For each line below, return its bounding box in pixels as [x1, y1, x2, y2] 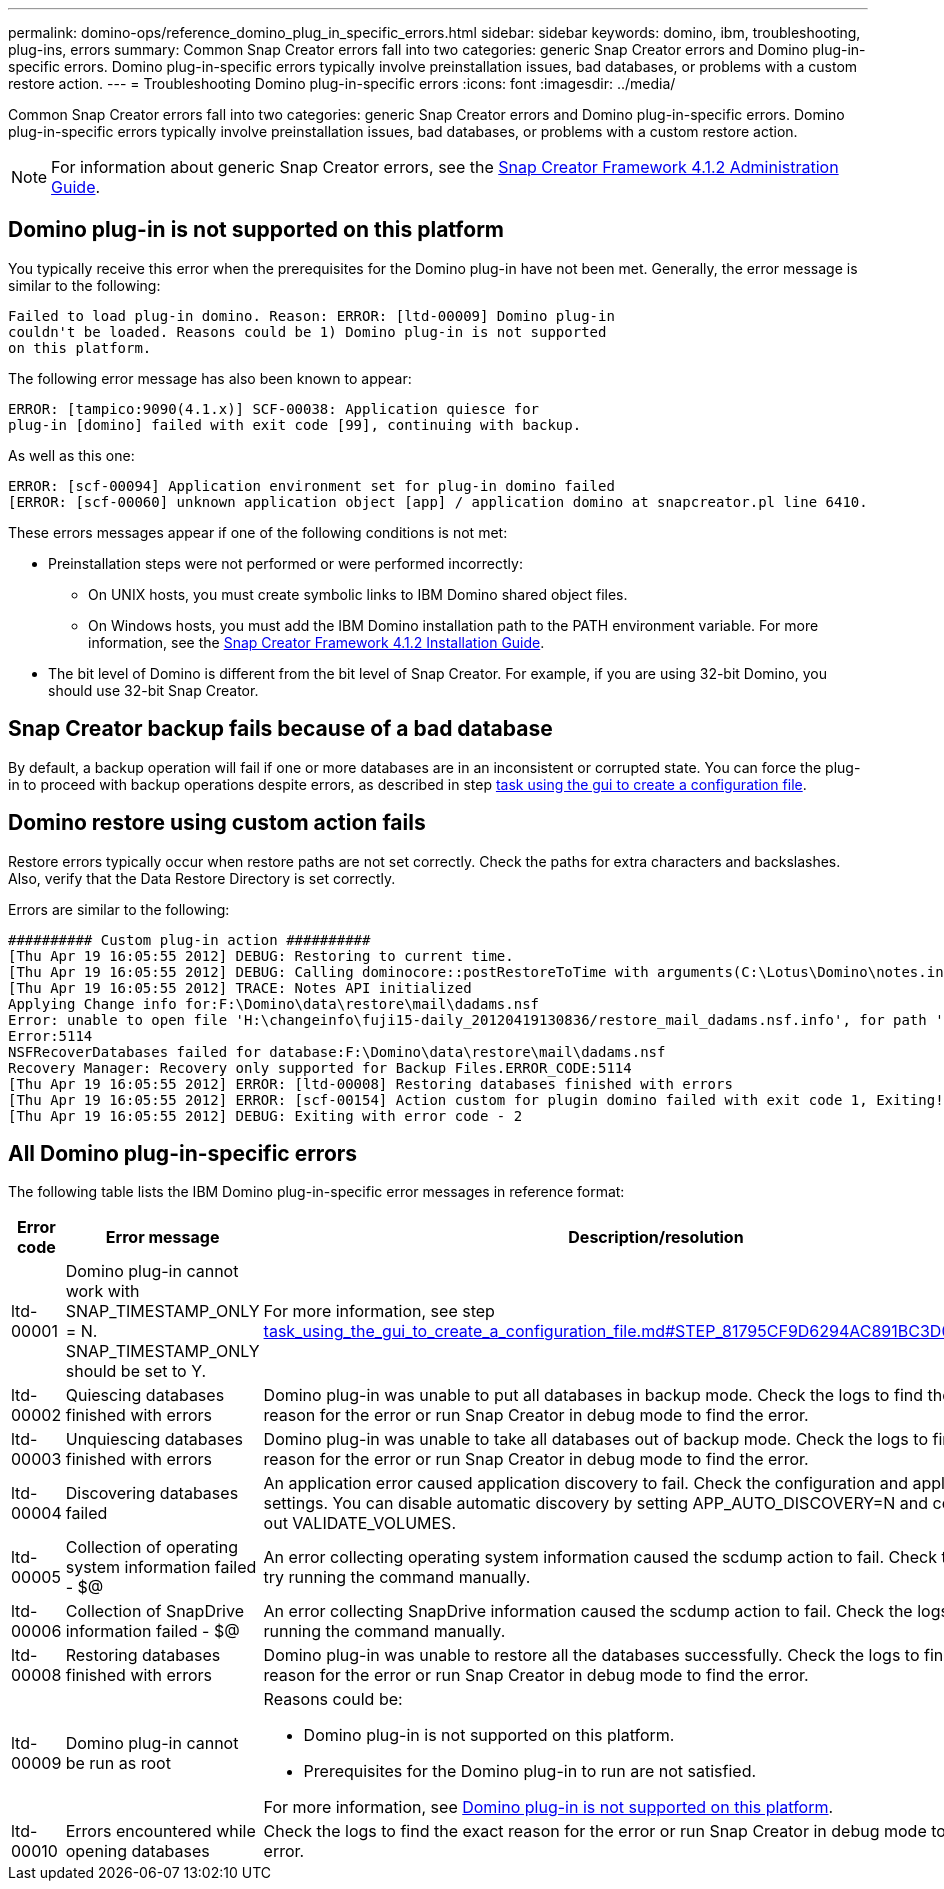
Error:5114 [8, 1027, 93, 1044]
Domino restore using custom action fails [8, 810, 426, 836]
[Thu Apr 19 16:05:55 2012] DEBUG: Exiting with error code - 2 [8, 1107, 523, 1124]
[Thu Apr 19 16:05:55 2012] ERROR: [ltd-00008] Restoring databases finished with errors [8, 1075, 733, 1092]
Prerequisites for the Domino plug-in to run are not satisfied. [303, 1761, 757, 1782]
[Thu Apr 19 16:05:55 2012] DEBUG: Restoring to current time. [8, 947, 514, 964]
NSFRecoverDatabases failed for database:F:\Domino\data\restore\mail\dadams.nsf [8, 1043, 666, 1060]
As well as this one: [8, 446, 135, 464]
